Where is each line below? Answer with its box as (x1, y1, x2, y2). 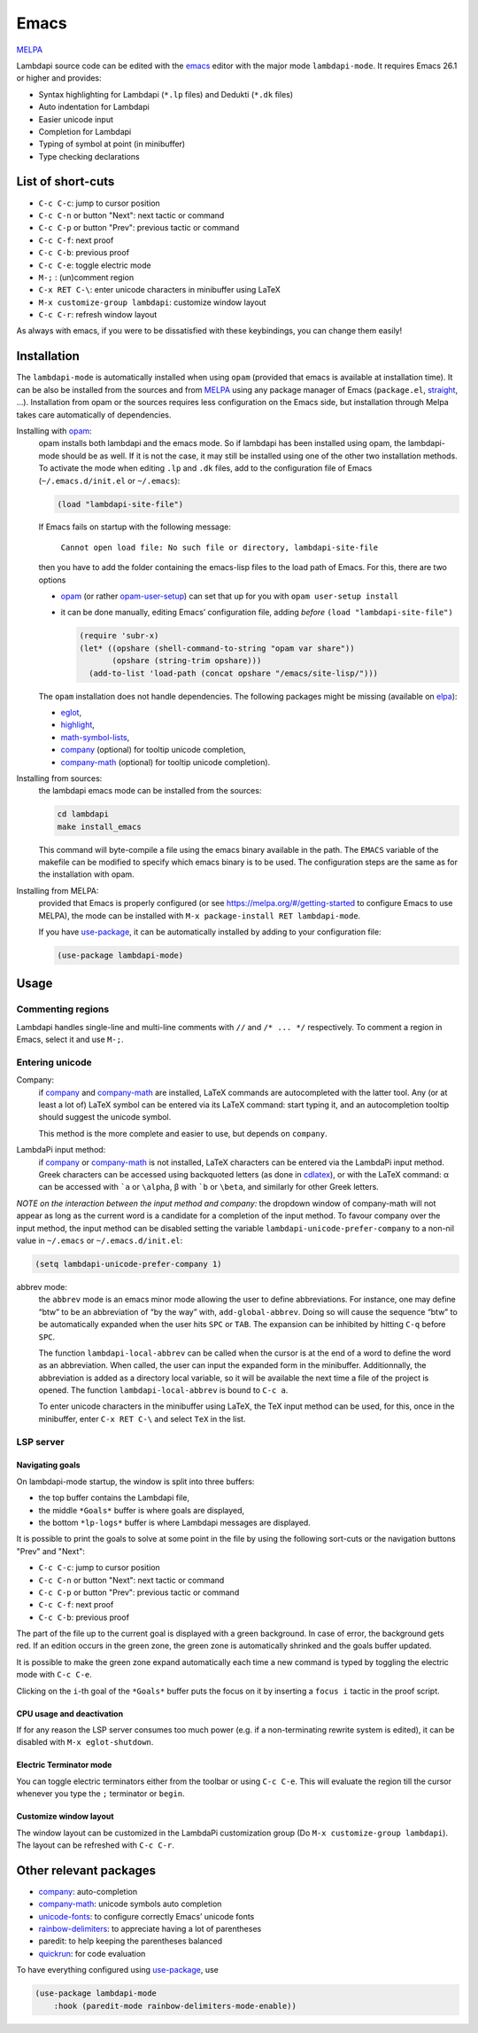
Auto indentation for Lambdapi (38, 102, 150, 113)
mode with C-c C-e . (16, 1669, 93, 1680)
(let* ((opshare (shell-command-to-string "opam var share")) (79, 643, 355, 653)
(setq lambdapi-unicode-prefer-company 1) (35, 1259, 222, 1269)
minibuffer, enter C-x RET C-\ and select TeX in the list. (38, 1413, 246, 1424)
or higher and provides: (16, 73, 102, 83)
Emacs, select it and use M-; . (16, 1034, 124, 1045)
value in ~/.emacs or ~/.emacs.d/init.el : (16, 1235, 183, 1246)
